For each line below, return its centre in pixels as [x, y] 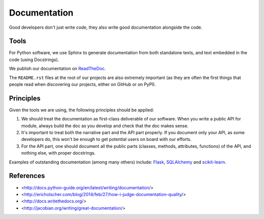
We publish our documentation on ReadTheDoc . [57, 69]
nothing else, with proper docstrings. [58, 153]
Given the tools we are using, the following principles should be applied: [81, 110]
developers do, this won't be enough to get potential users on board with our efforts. [106, 139]
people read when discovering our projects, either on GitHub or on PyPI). [82, 84]
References [27, 176]
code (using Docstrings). [34, 60]
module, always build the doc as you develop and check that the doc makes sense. [105, 126]
